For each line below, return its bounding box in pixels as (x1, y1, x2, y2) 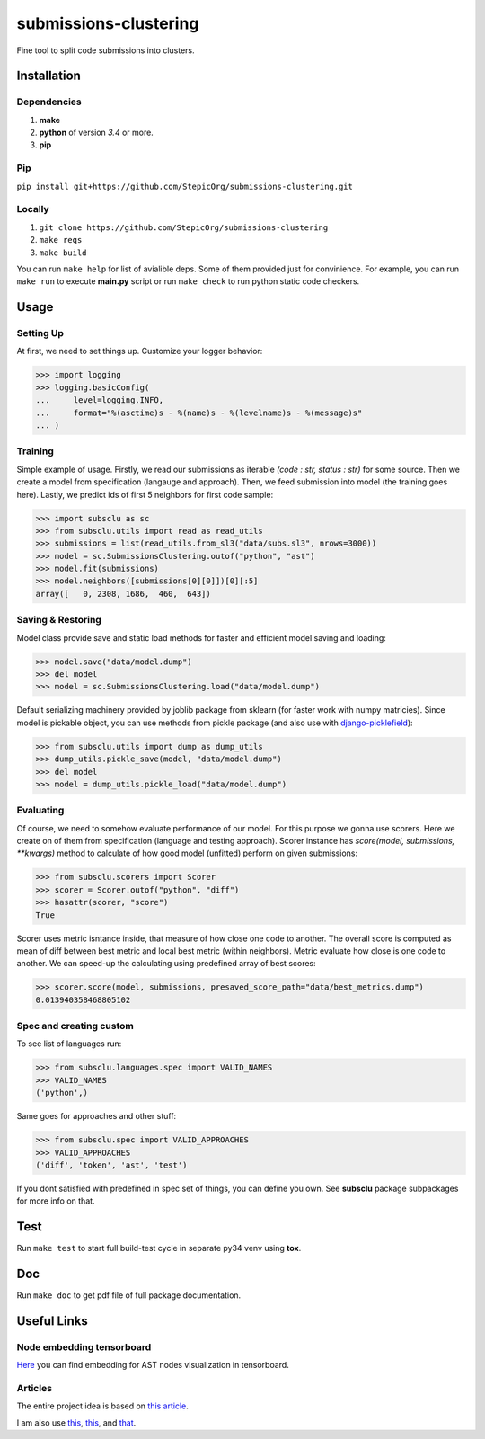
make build (39, 247, 87, 258)
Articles (16, 1382, 53, 1395)
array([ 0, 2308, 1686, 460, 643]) (35, 589, 211, 599)
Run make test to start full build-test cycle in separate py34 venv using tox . (16, 1243, 302, 1254)
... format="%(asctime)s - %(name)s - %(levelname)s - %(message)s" (35, 407, 363, 418)
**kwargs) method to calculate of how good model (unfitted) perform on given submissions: (16, 848, 358, 858)
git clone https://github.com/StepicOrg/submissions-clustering (39, 222, 329, 233)
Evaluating (16, 804, 65, 817)
